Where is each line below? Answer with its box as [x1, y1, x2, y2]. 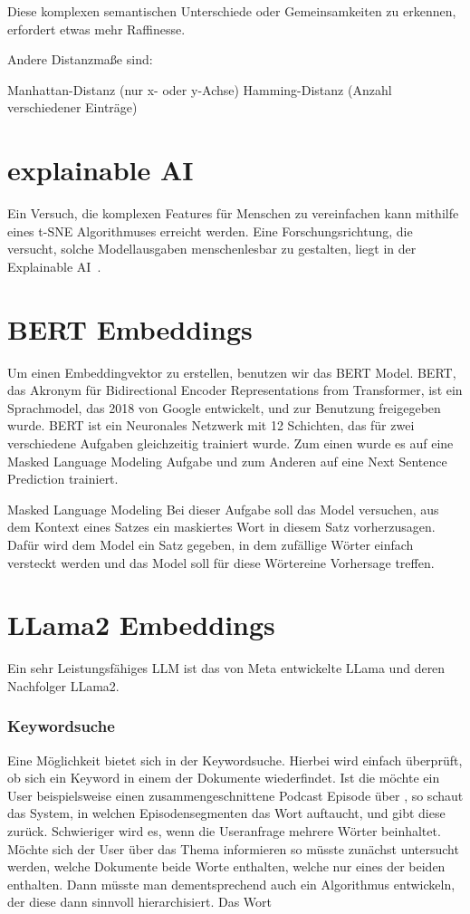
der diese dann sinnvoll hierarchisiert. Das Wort [7, 892, 272, 911]
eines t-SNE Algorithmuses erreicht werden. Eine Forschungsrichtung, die [7, 221, 413, 240]
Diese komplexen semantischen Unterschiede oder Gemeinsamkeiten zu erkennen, [7, 2, 456, 20]
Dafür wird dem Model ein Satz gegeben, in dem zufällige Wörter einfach [7, 534, 414, 553]
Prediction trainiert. [7, 469, 119, 488]
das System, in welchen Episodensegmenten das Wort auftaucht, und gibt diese [7, 803, 446, 823]
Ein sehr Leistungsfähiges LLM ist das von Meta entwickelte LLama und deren [7, 659, 446, 678]
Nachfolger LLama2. [7, 676, 120, 695]
